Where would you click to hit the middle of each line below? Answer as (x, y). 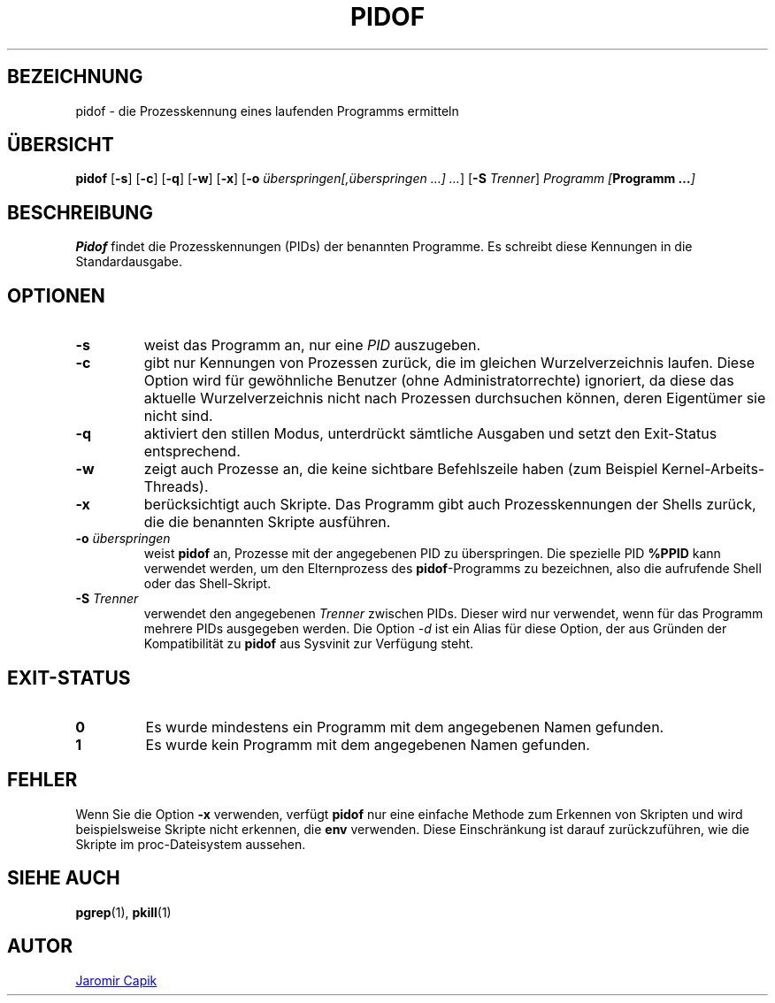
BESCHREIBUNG (81, 212)
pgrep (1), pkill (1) (123, 912)
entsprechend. (192, 452)
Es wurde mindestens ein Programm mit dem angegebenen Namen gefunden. (405, 727)
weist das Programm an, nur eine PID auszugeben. (312, 345)
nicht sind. (178, 416)
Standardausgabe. (129, 262)
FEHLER (42, 780)
